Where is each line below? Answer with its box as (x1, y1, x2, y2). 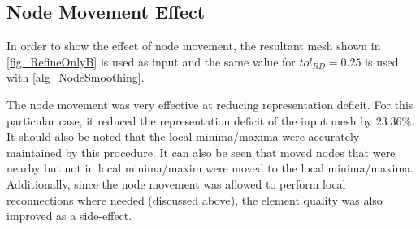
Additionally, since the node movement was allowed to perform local (6, 175, 346, 192)
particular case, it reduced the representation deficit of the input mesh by (6, 112, 372, 129)
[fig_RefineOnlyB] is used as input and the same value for (6, 53, 296, 70)
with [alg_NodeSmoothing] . (6, 69, 145, 86)
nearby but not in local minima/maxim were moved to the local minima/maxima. (6, 159, 414, 176)
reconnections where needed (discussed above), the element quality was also (6, 191, 383, 208)
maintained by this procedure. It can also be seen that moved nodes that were (6, 143, 396, 160)
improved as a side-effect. (6, 207, 132, 224)
